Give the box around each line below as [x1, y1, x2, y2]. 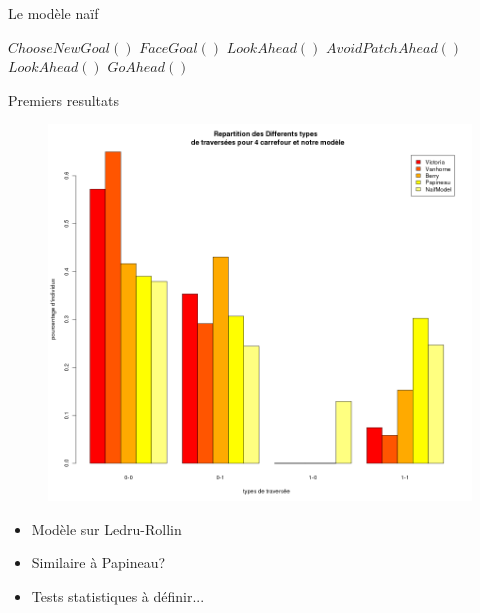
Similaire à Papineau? [31, 552, 166, 573]
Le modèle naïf [8, 3, 99, 23]
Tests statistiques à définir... [31, 586, 205, 607]
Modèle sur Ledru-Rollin [31, 518, 182, 539]
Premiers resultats [8, 89, 119, 110]
